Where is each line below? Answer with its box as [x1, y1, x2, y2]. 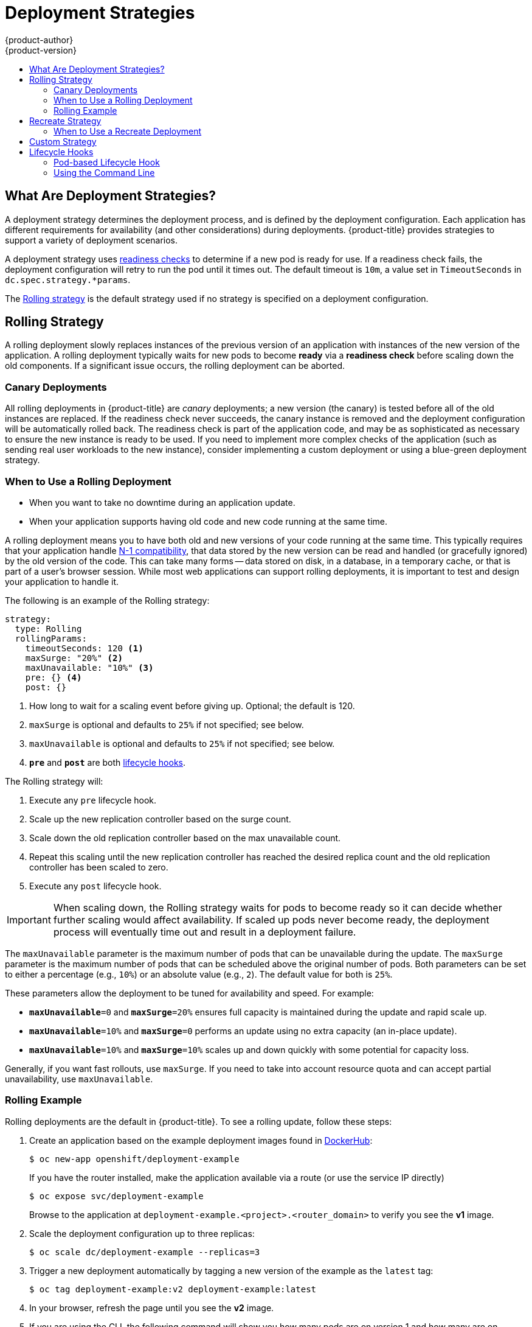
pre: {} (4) [25, 672, 82, 682]
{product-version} [5, 44, 77, 55]
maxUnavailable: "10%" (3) [25, 662, 154, 673]
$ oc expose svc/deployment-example [29, 1191, 204, 1201]
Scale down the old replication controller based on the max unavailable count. [29, 832, 341, 843]
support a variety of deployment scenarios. [5, 234, 178, 245]
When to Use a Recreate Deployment [54, 125, 202, 136]
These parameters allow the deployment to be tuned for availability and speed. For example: [5, 987, 374, 998]
